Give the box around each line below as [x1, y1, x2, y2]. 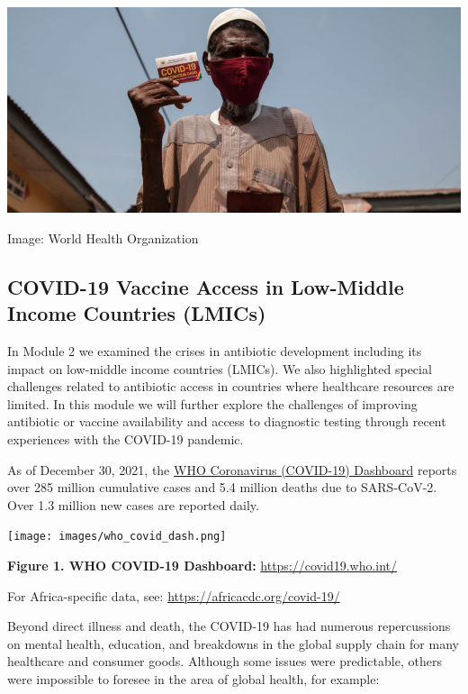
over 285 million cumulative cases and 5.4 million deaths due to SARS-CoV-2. [7, 478, 437, 497]
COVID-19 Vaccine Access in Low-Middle [7, 272, 404, 300]
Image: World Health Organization [7, 228, 199, 247]
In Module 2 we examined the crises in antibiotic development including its [7, 342, 422, 361]
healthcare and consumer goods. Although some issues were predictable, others [7, 652, 442, 671]
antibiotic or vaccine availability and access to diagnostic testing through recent [7, 412, 446, 431]
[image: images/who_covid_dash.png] [7, 530, 227, 543]
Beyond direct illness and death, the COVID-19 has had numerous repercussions [7, 616, 451, 635]
